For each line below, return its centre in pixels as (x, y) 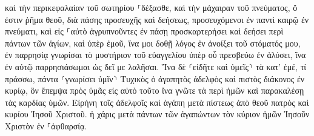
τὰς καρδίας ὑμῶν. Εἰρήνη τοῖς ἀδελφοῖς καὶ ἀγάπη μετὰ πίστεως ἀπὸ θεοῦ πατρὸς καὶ (157, 102)
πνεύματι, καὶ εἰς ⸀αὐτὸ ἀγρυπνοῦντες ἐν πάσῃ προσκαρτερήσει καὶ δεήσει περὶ (144, 31)
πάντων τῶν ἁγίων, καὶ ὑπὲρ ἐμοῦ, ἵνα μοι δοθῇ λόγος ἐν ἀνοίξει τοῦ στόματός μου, (153, 43)
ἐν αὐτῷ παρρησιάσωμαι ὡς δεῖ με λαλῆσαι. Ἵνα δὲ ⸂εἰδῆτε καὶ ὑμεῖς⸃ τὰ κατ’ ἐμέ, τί (156, 66)
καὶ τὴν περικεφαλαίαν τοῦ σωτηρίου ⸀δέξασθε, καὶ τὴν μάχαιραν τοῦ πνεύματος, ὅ (151, 7)
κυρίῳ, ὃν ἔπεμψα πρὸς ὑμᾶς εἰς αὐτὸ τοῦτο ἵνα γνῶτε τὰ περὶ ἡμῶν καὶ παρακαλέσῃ (155, 90)
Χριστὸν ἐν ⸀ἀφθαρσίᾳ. (46, 125)
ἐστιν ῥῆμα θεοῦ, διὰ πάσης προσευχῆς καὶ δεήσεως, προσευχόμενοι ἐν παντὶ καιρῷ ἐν (157, 19)
